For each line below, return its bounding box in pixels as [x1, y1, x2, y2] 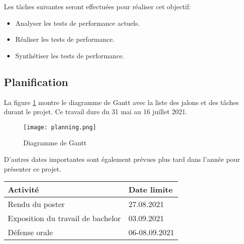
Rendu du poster [8, 198, 65, 210]
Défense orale [8, 227, 53, 238]
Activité [8, 184, 39, 195]
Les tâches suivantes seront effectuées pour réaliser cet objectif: [4, 1, 191, 11]
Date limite [128, 184, 173, 195]
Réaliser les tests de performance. [15, 34, 115, 44]
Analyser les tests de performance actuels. [15, 17, 140, 28]
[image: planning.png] [23, 123, 97, 131]
